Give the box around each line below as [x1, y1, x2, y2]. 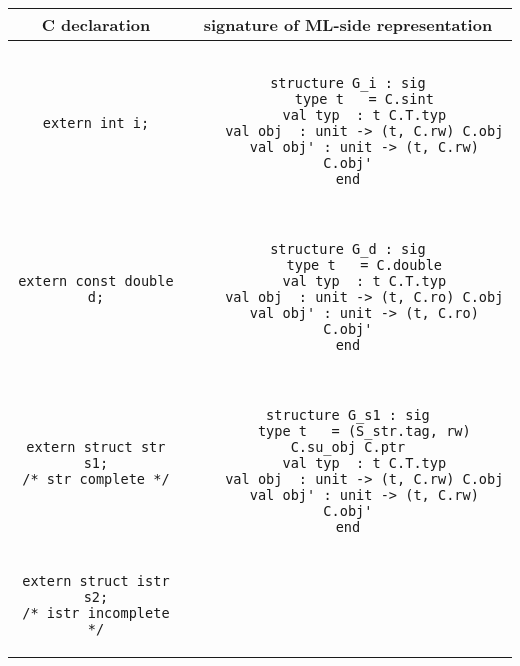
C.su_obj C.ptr [290, 439, 406, 455]
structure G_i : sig [270, 75, 426, 91]
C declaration [41, 13, 151, 36]
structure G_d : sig [270, 241, 426, 257]
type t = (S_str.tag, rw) [257, 423, 471, 439]
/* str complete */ [22, 471, 170, 487]
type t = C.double [286, 257, 443, 273]
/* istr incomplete [22, 605, 170, 621]
